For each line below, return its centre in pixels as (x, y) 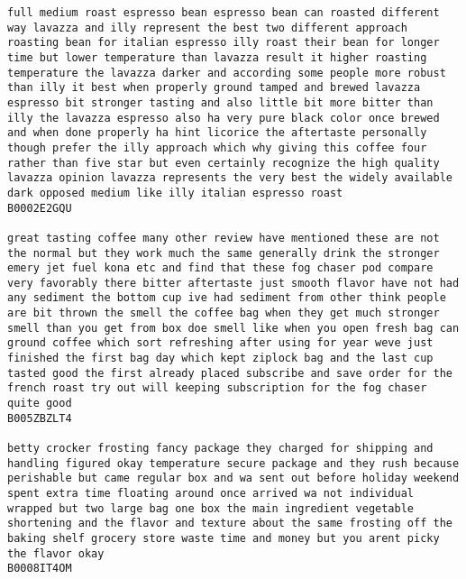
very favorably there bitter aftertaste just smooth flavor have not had (233, 283)
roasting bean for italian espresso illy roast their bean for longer (224, 43)
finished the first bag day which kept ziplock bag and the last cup (220, 358)
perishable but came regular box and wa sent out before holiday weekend (233, 478)
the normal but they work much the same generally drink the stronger (224, 253)
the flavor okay (56, 553)
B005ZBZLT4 (40, 418)
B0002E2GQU (40, 208)
